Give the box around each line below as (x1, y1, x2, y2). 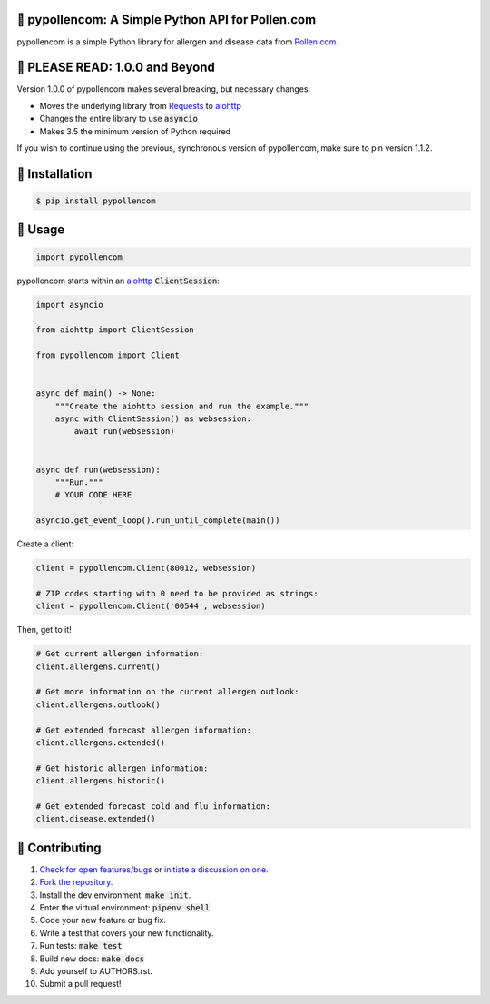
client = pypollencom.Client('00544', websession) (35, 601, 267, 612)
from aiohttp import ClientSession (35, 325, 194, 335)
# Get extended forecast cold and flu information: (35, 801, 271, 812)
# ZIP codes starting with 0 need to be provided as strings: (35, 588, 318, 598)
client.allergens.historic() (35, 776, 166, 786)
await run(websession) (73, 427, 176, 437)
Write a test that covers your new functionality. (39, 927, 214, 939)
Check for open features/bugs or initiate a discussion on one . (39, 863, 269, 875)
